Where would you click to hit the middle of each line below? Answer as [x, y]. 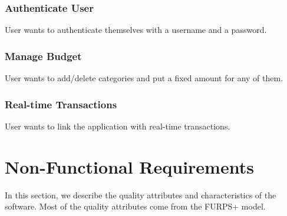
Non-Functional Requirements [129, 166]
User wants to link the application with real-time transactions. [118, 126]
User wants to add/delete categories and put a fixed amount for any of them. [144, 78]
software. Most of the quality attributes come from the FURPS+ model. [135, 206]
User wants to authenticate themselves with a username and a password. [136, 30]
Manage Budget [43, 56]
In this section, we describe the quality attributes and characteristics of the [141, 195]
